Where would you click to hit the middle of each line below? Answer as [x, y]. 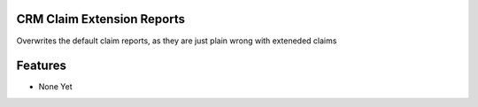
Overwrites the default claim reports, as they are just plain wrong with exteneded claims [177, 41]
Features [41, 66]
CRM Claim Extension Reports [101, 19]
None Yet [55, 87]
